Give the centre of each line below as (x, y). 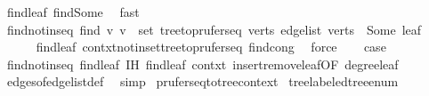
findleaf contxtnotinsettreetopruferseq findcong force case (211, 47)
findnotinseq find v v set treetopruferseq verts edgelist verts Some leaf (214, 29)
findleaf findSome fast (73, 12)
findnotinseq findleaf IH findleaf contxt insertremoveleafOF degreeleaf (202, 64)
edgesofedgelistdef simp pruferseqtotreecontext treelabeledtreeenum (202, 81)
